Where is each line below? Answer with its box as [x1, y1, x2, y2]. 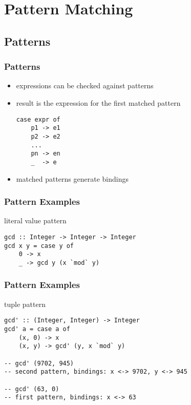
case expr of [16, 115, 60, 123]
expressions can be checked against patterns [16, 80, 154, 91]
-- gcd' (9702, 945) [4, 359, 74, 367]
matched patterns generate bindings [16, 173, 129, 184]
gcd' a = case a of [4, 325, 70, 333]
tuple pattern [4, 298, 46, 309]
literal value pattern [4, 215, 67, 226]
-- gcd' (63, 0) [4, 385, 59, 393]
